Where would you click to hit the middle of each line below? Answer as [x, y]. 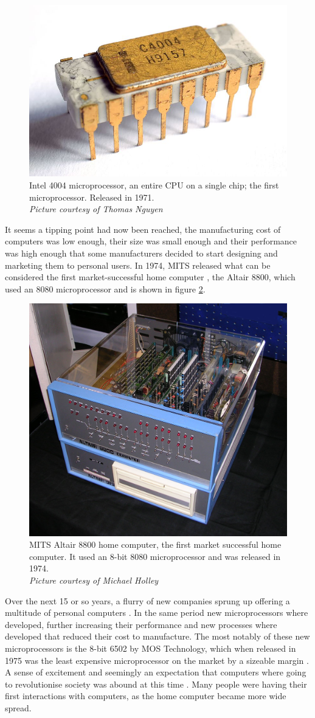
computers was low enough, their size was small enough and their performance [151, 241]
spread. [18, 707]
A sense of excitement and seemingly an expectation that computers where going [156, 672]
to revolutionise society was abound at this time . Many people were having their [156, 684]
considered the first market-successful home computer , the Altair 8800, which [150, 277]
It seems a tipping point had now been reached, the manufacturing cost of [143, 229]
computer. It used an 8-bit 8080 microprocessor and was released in [155, 556]
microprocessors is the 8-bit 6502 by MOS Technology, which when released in [151, 648]
